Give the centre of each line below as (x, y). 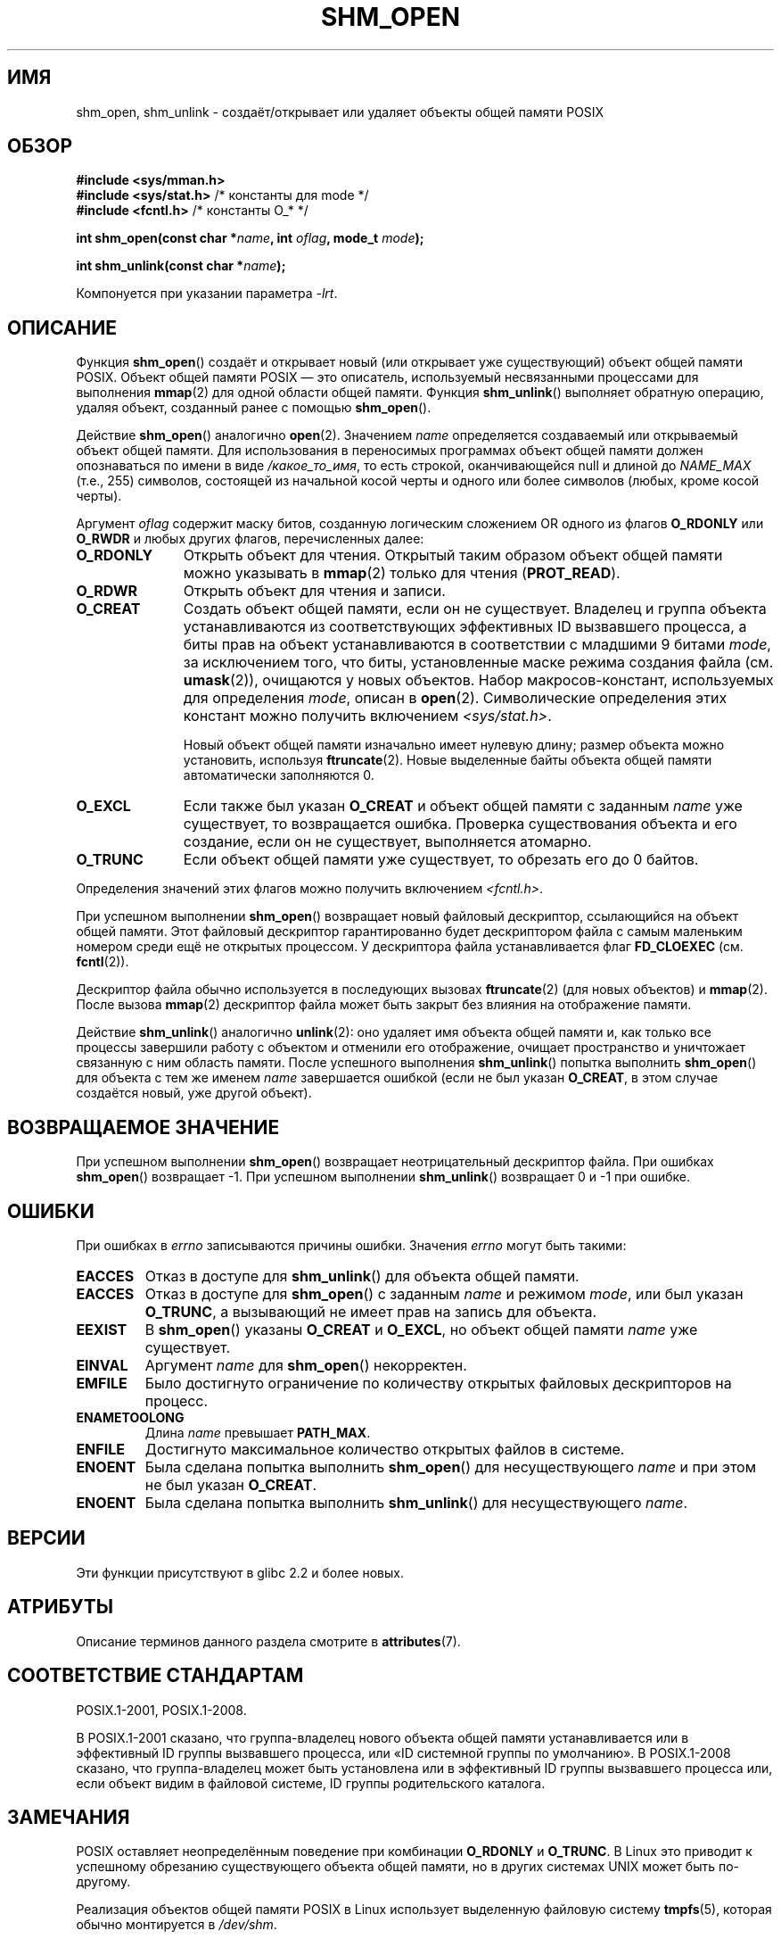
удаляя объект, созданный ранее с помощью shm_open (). (254, 408)
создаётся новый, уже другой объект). (194, 1093)
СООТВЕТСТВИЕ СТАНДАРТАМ (156, 1676)
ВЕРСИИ (46, 1538)
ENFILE (100, 1449)
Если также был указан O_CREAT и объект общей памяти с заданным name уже (463, 806)
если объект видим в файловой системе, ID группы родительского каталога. (311, 1783)
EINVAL (102, 1365)
